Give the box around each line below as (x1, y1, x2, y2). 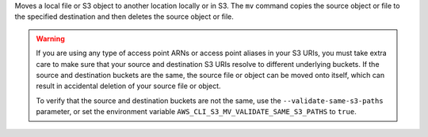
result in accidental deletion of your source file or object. (36, 81, 221, 91)
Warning (36, 34, 65, 43)
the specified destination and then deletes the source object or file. (14, 12, 234, 21)
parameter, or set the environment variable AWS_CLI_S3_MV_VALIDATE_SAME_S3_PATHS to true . (36, 107, 357, 117)
